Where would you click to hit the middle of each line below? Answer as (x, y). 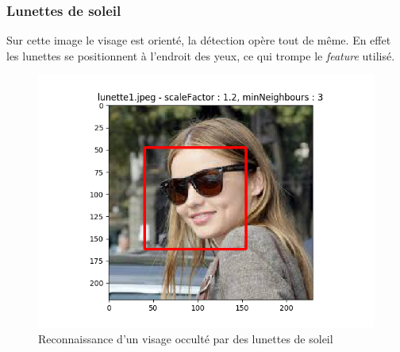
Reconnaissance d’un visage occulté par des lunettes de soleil (186, 338)
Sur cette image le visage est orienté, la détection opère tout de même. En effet (199, 40)
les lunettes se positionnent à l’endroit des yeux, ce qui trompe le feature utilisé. (201, 55)
